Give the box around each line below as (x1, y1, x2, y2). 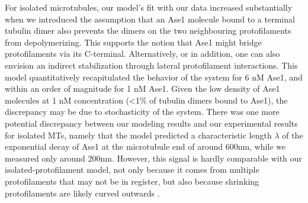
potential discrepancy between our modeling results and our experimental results (5, 117, 298, 129)
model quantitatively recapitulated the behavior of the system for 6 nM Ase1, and (5, 70, 303, 83)
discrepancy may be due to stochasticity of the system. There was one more (5, 105, 280, 118)
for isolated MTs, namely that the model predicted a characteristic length (5, 128, 272, 141)
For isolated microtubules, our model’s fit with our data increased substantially (5, 1, 293, 13)
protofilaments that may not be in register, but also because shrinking (5, 175, 259, 187)
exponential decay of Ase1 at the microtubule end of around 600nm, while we (5, 140, 286, 153)
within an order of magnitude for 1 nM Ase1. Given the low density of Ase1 (5, 82, 280, 95)
